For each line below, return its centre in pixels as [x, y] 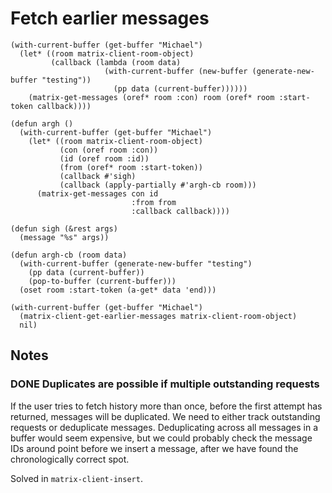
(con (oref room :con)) [109, 150]
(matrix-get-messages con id [97, 193]
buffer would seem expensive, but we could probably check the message [161, 438]
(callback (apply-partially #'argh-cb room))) [158, 185]
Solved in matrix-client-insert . [76, 478]
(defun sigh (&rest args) [64, 228]
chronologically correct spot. [70, 459]
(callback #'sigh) [98, 176]
